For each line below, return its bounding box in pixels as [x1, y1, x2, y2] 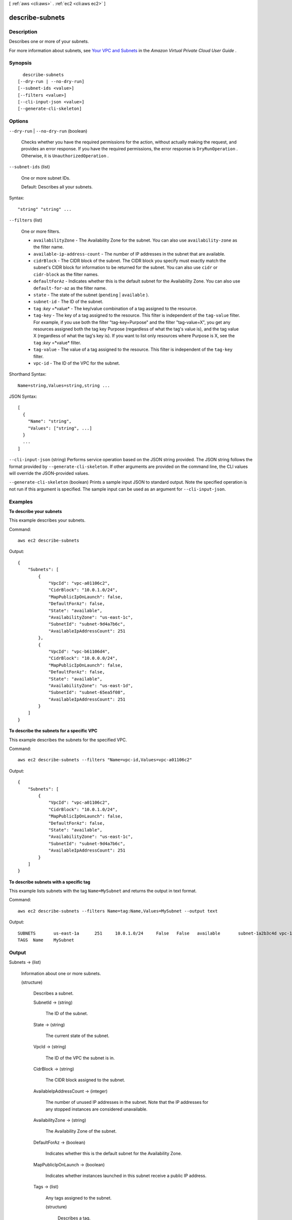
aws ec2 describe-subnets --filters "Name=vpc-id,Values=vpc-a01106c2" [18, 757, 192, 763]
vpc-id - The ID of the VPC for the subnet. [33, 360, 120, 366]
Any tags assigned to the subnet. [45, 1195, 112, 1200]
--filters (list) [9, 217, 42, 223]
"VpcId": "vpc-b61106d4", [48, 649, 110, 654]
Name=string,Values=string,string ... [18, 383, 110, 388]
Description [9, 28, 37, 35]
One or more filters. [21, 228, 60, 234]
